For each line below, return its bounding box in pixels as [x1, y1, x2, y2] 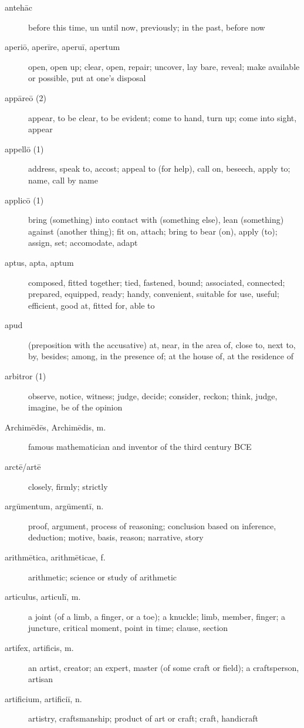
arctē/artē [5, 460, 41, 473]
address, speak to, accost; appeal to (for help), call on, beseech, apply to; [28, 162, 291, 175]
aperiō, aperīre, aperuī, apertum [5, 41, 120, 53]
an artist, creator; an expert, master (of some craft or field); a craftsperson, [28, 661, 299, 673]
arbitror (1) [5, 370, 46, 382]
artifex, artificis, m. [5, 641, 74, 653]
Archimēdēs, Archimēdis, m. [5, 420, 106, 433]
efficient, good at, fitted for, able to [28, 299, 155, 311]
